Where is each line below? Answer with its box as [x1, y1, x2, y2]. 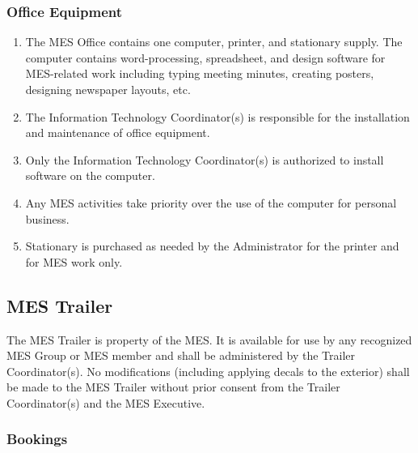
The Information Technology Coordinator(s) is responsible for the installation [25, 108, 410, 125]
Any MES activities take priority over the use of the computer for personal [25, 194, 397, 211]
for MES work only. [25, 253, 123, 270]
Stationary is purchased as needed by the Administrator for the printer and [25, 237, 399, 254]
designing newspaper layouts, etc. [25, 81, 191, 97]
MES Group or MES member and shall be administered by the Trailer [6, 347, 356, 364]
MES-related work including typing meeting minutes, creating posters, [25, 65, 374, 82]
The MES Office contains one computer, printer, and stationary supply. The [25, 33, 403, 50]
